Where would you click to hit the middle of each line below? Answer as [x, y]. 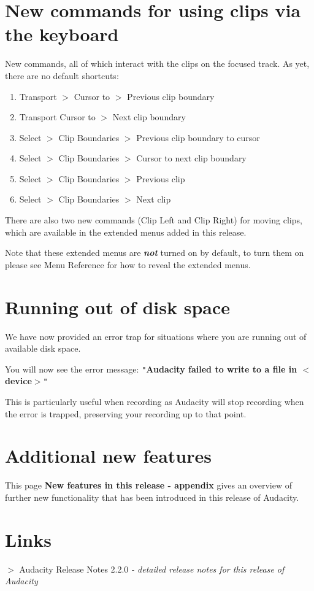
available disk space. [43, 348]
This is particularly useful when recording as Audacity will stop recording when [155, 402]
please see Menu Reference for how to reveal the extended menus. [128, 264]
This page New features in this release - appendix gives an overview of [148, 485]
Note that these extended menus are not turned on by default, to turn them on [155, 253]
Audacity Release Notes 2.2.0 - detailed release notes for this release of [152, 569]
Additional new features [108, 456]
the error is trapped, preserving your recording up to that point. [126, 413]
